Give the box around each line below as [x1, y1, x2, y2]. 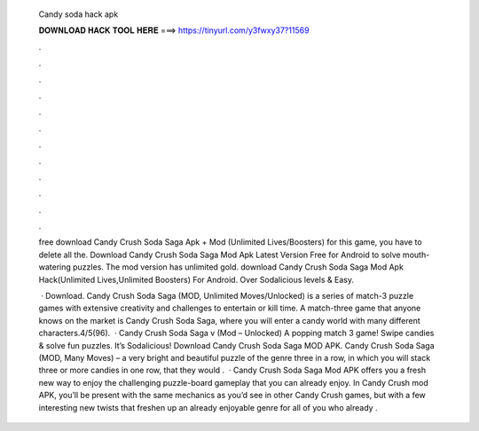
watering [38, 262, 71, 272]
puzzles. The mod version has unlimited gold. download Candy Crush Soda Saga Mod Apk [72, 262, 404, 272]
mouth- [402, 249, 430, 260]
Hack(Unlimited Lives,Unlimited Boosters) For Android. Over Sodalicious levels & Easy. [38, 274, 355, 285]
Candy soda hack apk [38, 9, 119, 20]
